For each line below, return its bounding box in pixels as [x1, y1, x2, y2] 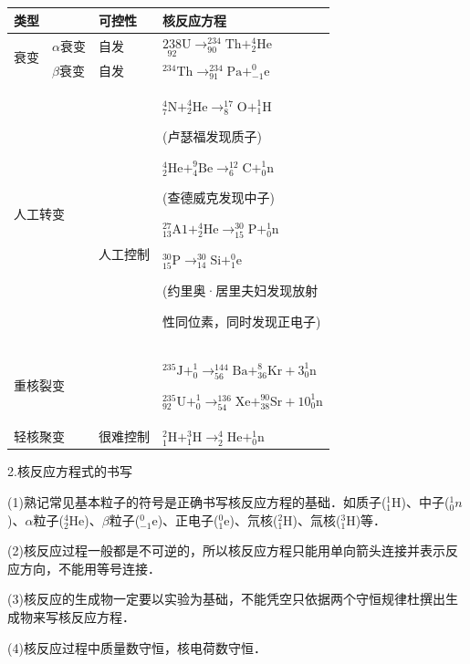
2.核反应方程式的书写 [7, 462, 132, 481]
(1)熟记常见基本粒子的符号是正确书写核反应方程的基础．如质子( [7, 493, 387, 512]
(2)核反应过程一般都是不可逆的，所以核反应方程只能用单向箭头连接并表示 [7, 541, 445, 560]
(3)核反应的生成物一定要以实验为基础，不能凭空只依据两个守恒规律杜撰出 [7, 589, 445, 608]
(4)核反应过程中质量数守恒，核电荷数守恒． [7, 638, 266, 657]
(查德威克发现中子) [162, 188, 275, 207]
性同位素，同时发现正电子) [162, 311, 321, 330]
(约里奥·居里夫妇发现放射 [162, 281, 319, 300]
